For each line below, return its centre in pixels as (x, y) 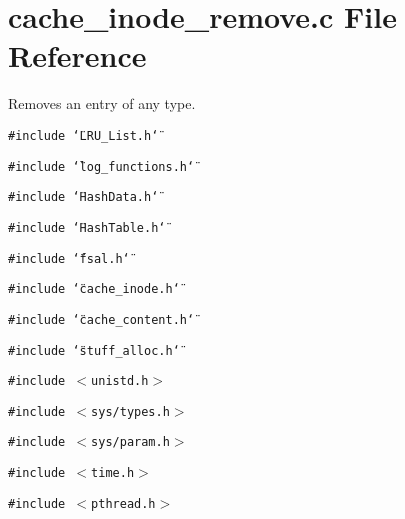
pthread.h (123, 503)
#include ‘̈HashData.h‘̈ (83, 197)
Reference (77, 55)
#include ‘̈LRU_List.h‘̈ (83, 135)
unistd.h (120, 381)
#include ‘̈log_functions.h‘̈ (101, 166)
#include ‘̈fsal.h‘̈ (69, 258)
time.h (113, 473)
